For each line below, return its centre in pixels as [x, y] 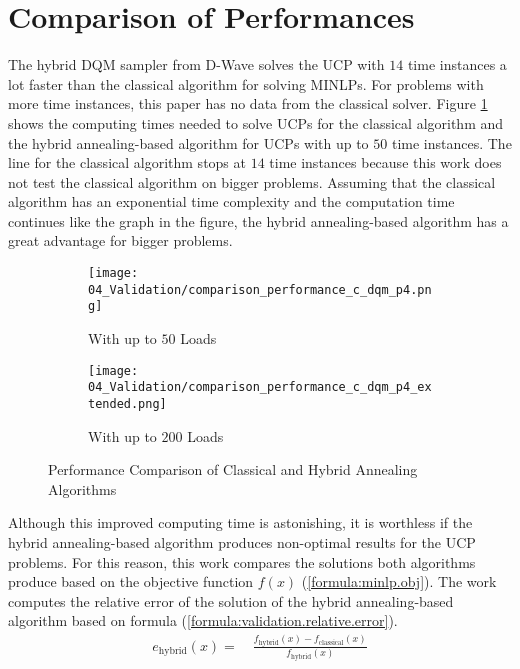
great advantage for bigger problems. [120, 240]
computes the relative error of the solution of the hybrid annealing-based [231, 600]
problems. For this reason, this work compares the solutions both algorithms [242, 561]
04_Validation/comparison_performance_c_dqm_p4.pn [260, 289]
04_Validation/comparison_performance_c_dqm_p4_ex [260, 387]
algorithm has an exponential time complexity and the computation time [231, 201]
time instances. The [451, 142]
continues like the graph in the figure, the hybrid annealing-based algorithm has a [258, 220]
